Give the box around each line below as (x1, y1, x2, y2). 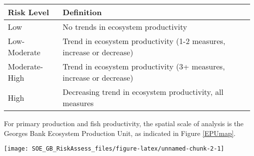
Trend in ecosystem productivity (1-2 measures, (63, 35, 226, 46)
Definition (63, 6, 102, 18)
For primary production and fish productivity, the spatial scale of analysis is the (4, 118, 244, 128)
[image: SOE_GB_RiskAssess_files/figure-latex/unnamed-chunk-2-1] (4, 145, 225, 153)
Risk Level (8, 6, 49, 18)
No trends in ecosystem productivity (63, 21, 187, 32)
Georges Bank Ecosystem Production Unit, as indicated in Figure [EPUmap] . (4, 128, 236, 138)
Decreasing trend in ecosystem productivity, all (63, 86, 224, 97)
